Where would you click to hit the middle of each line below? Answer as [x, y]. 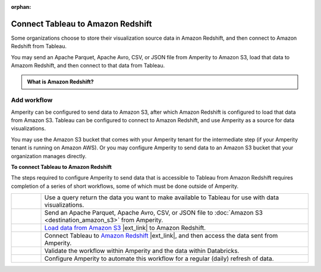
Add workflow [32, 100]
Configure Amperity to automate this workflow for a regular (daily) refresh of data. [159, 259]
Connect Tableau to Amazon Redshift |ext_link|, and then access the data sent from [161, 236]
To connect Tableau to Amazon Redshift [62, 167]
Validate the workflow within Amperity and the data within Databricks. [142, 251]
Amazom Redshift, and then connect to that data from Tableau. [88, 66]
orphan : [21, 7]
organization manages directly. [49, 156]
